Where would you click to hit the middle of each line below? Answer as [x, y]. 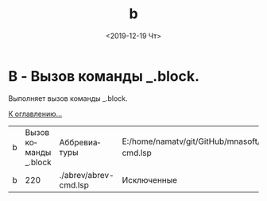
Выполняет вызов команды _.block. [68, 98]
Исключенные [149, 180]
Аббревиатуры [80, 147]
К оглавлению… [35, 114]
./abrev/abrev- [87, 175]
